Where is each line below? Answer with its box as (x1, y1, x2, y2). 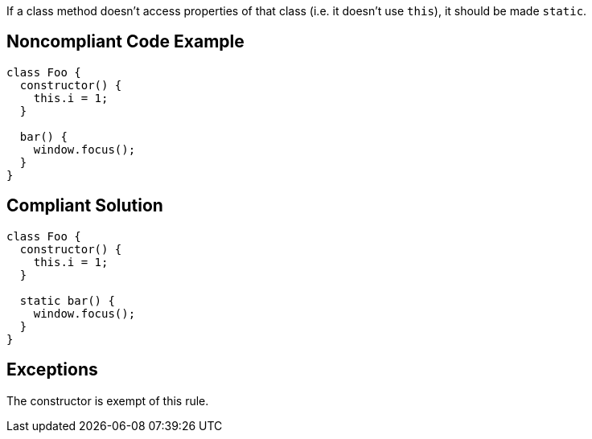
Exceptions (6, 359, 98, 380)
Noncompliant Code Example (6, 31, 245, 52)
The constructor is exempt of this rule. (6, 393, 209, 408)
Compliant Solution (6, 195, 163, 216)
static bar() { (19, 293, 115, 307)
